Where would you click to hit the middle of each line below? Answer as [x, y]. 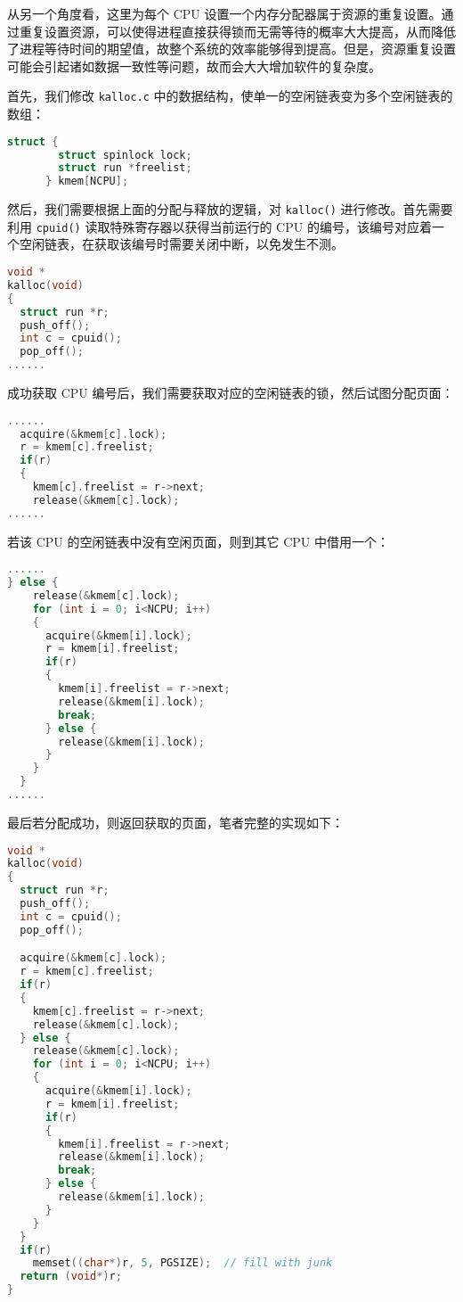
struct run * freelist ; [125, 168]
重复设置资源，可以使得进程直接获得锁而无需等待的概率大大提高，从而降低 [237, 31]
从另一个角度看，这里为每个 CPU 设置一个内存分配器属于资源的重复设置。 [224, 13]
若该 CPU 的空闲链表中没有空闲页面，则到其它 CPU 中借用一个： [198, 541]
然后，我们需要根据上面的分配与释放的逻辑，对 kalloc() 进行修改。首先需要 [230, 209]
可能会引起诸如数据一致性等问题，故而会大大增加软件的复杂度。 [194, 66]
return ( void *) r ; [71, 1277]
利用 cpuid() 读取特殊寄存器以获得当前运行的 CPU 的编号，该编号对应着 [219, 226]
